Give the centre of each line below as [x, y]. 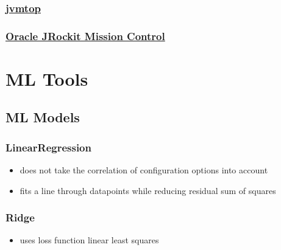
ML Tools [47, 78]
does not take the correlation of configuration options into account [144, 170]
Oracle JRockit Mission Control [85, 36]
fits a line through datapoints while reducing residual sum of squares [148, 190]
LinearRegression [48, 147]
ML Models [43, 117]
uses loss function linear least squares [89, 240]
